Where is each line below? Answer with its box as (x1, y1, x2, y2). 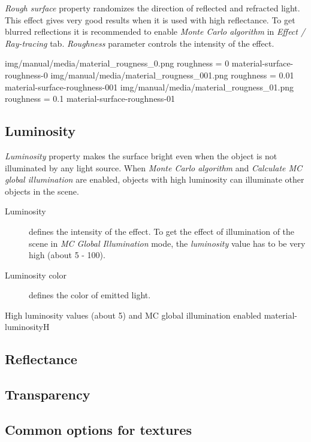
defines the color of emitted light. (29, 289, 151, 301)
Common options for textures (5, 420, 192, 439)
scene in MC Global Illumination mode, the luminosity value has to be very (29, 237, 306, 249)
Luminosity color (5, 268, 67, 281)
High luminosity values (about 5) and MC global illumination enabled (5, 308, 261, 321)
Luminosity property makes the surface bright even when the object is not (5, 149, 277, 162)
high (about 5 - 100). (29, 249, 105, 261)
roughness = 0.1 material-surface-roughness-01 (5, 92, 176, 105)
